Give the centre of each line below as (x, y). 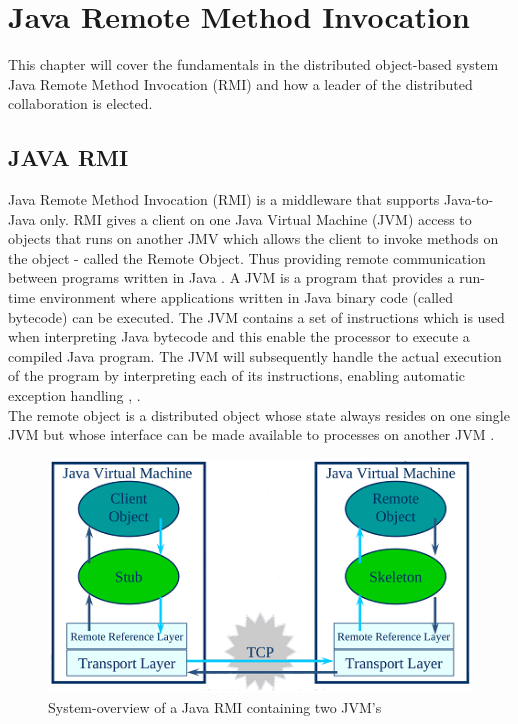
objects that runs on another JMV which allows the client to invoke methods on (253, 238)
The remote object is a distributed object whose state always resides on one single (259, 414)
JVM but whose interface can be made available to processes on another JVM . (251, 434)
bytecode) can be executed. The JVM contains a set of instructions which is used (256, 316)
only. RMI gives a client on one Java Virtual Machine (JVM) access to (256, 218)
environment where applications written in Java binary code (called (246, 297)
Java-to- (469, 199)
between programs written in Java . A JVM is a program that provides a (231, 277)
